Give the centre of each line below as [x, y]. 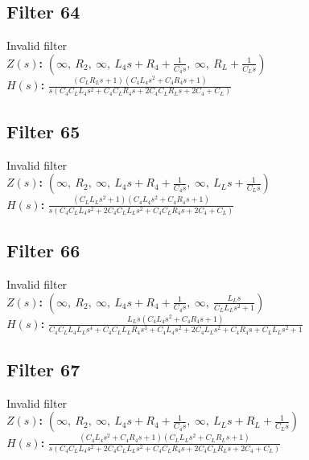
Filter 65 [43, 131]
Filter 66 [43, 251]
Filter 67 [43, 369]
